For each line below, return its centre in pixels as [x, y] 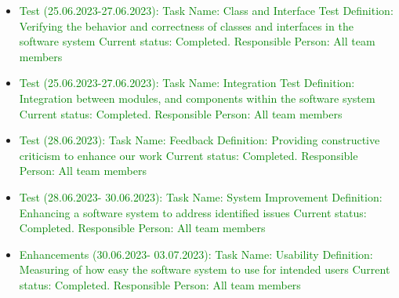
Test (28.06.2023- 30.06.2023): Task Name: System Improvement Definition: [201, 196]
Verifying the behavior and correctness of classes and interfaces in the [186, 25]
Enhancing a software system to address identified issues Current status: [193, 212]
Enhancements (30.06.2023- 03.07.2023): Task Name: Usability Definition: [196, 254]
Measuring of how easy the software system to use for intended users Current [205, 269]
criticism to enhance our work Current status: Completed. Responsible [189, 155]
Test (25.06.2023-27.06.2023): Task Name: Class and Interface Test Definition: [206, 10]
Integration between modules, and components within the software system [197, 98]
